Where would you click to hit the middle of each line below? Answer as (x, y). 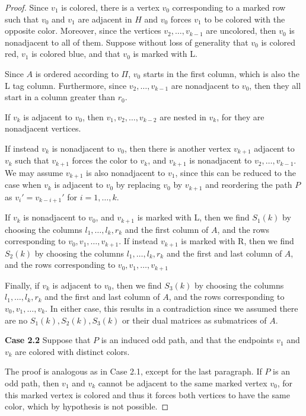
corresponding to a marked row (229, 7)
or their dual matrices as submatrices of (195, 320)
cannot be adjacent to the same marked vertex (183, 383)
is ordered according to (77, 73)
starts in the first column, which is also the (221, 73)
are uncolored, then (241, 31)
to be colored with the (245, 19)
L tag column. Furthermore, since (66, 85)
